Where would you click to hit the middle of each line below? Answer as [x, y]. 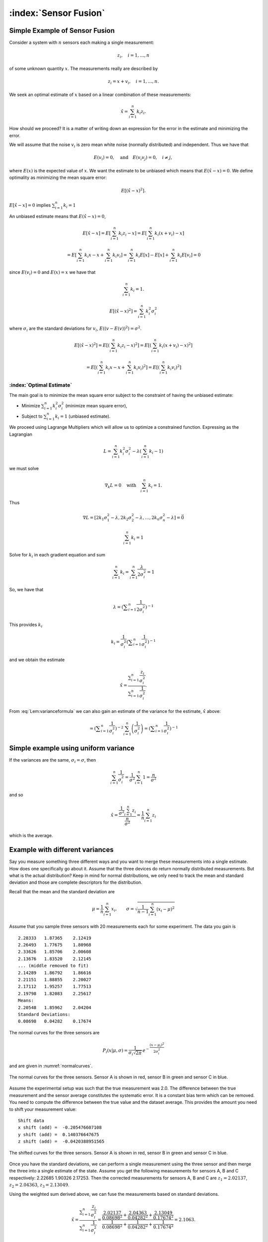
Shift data [31, 1121]
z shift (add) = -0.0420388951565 [61, 1142]
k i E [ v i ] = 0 [189, 256]
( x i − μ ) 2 [166, 909]
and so [16, 795]
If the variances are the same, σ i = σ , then [53, 760]
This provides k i [26, 625]
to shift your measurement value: [43, 1109]
